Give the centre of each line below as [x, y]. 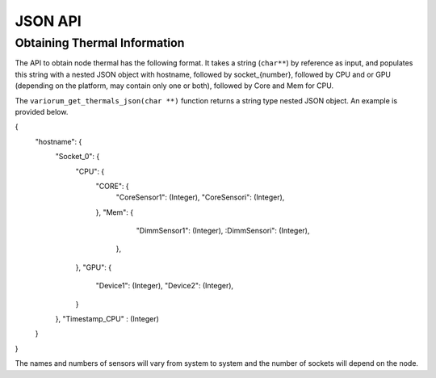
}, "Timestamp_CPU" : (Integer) [107, 319]
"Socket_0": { [78, 157]
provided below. [42, 111]
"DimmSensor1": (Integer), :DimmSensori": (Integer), [223, 231]
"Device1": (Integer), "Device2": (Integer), [165, 286]
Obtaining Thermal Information [100, 43]
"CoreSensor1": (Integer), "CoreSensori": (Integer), [200, 197]
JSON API [48, 21]
